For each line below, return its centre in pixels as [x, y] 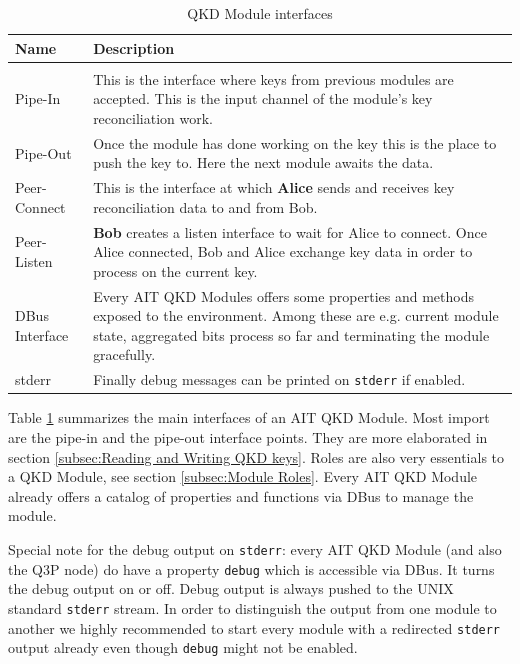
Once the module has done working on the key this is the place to [295, 142]
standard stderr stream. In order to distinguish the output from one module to [252, 607]
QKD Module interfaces [260, 13]
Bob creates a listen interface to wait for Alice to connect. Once [290, 231]
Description [134, 47]
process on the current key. [175, 270]
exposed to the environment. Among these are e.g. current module [296, 315]
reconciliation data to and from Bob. [205, 206]
